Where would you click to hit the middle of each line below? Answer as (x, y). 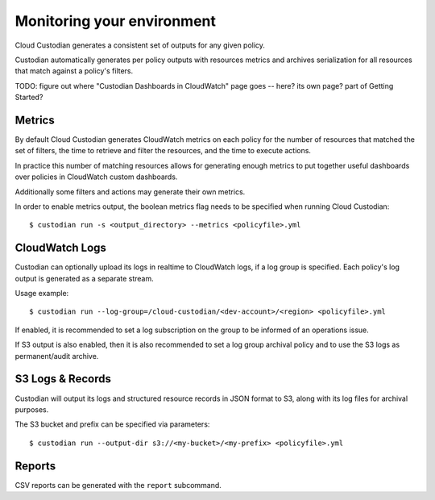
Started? (29, 98)
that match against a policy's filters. (74, 71)
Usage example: (42, 294)
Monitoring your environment (116, 21)
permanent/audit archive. (57, 356)
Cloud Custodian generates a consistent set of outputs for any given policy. (140, 45)
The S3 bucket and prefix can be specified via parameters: (112, 424)
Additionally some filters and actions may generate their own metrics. (130, 192)
